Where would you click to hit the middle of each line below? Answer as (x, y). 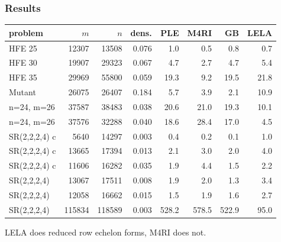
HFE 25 (23, 48)
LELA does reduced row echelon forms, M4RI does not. (106, 232)
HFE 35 (23, 77)
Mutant (22, 92)
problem (26, 32)
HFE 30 (23, 62)
